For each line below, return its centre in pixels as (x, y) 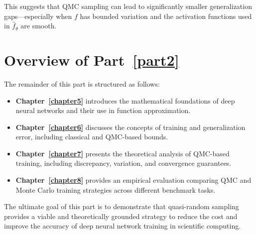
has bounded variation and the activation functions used (166, 16)
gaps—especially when (38, 16)
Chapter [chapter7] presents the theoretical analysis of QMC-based (123, 153)
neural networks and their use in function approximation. (103, 110)
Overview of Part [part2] (92, 59)
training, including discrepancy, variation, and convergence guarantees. (124, 163)
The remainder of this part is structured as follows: (82, 83)
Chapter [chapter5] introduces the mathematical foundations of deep (125, 100)
